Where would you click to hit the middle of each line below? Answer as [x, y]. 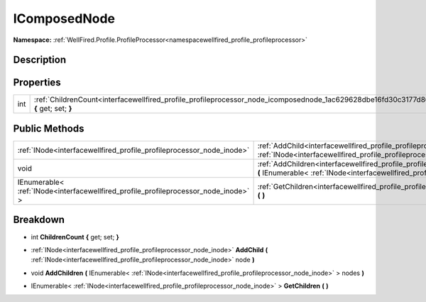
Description [40, 60]
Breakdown [39, 220]
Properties [37, 83]
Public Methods [49, 128]
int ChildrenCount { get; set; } [75, 237]
